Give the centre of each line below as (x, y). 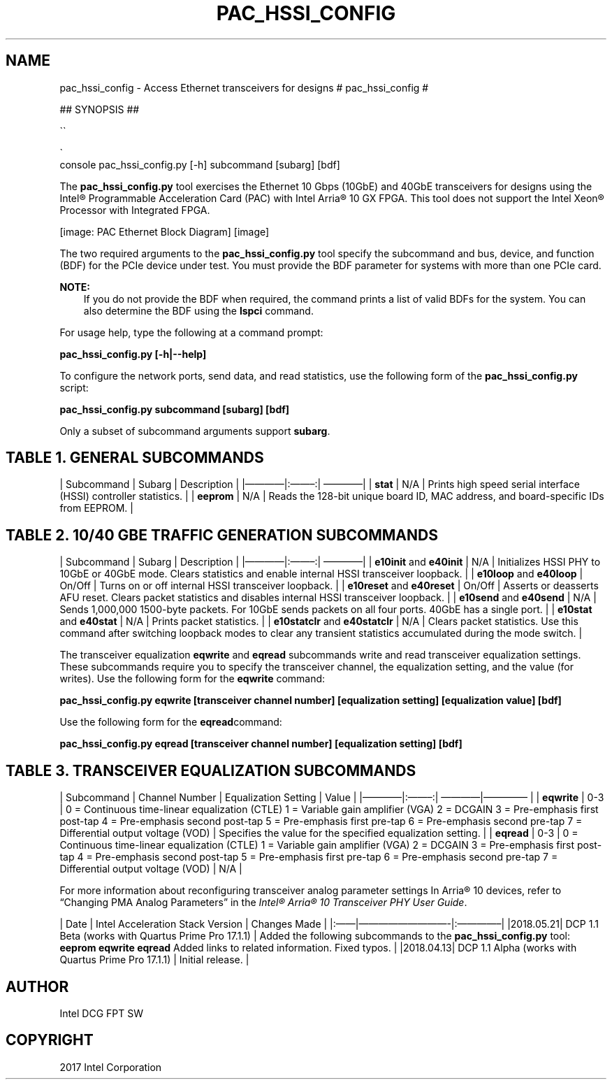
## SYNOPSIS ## (100, 109)
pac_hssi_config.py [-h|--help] (133, 354)
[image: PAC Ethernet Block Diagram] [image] (165, 231)
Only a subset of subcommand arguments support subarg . (195, 431)
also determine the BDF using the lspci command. (198, 310)
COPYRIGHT (50, 1040)
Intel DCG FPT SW (102, 1013)
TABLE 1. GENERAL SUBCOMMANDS (135, 458)
